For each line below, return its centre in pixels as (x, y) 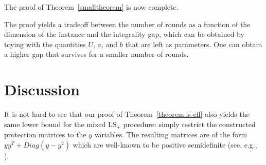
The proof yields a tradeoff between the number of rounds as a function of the (127, 24)
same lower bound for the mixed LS (60, 124)
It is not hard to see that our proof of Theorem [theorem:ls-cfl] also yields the (127, 114)
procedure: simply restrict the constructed (189, 124)
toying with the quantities (45, 44)
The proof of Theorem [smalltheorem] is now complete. (91, 7)
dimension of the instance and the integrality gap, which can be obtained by (124, 34)
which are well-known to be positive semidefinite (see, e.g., (165, 144)
